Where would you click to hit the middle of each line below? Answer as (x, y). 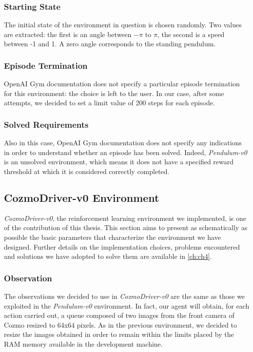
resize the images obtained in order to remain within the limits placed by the (119, 334)
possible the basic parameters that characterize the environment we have (112, 237)
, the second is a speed (191, 34)
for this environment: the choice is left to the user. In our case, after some (114, 93)
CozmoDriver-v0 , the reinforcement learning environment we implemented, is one (125, 218)
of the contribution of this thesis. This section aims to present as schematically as (126, 227)
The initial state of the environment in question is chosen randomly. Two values (123, 25)
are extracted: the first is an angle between (68, 34)
